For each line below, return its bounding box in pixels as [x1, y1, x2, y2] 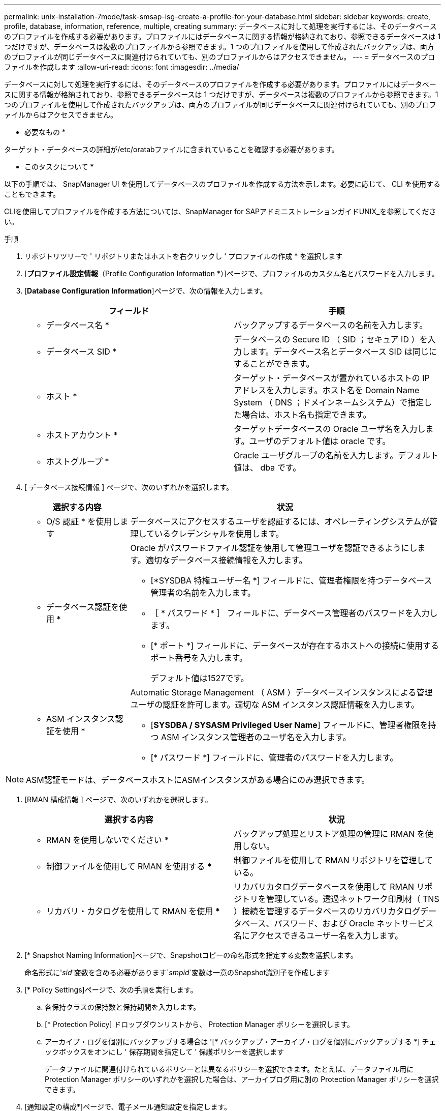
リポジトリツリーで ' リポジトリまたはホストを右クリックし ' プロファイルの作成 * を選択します [24, 252, 343, 260]
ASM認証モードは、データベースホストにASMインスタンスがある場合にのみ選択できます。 [26, 775, 370, 785]
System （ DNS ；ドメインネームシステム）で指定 [234, 397, 424, 407]
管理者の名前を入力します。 [150, 588, 256, 598]
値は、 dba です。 [234, 462, 301, 473]
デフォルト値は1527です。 [150, 673, 249, 683]
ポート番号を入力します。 [150, 653, 247, 663]
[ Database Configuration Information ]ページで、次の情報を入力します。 [24, 286, 267, 295]
